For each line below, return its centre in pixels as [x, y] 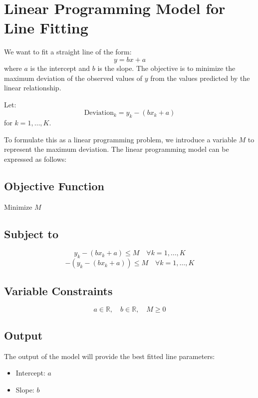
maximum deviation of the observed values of [73, 78]
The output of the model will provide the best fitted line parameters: [110, 356]
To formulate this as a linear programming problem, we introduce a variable [120, 139]
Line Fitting [46, 28]
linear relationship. [33, 88]
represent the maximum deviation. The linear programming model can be [117, 149]
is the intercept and [60, 68]
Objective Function [54, 186]
